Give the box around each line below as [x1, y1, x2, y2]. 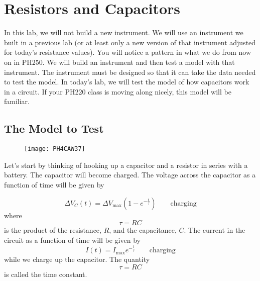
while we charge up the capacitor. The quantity [4, 254, 150, 264]
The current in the [188, 225, 245, 235]
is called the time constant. [4, 268, 87, 279]
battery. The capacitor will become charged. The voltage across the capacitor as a [4, 169, 256, 180]
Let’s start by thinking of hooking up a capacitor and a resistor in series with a [4, 159, 248, 170]
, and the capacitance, [109, 225, 177, 235]
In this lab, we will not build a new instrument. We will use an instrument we [4, 27, 243, 38]
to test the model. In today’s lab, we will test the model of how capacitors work [4, 76, 249, 87]
